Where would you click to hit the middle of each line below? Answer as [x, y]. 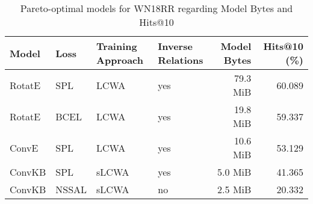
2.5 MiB [234, 189]
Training [117, 46]
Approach [120, 60]
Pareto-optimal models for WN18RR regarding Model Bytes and [156, 8]
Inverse [175, 46]
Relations [181, 60]
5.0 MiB [234, 172]
